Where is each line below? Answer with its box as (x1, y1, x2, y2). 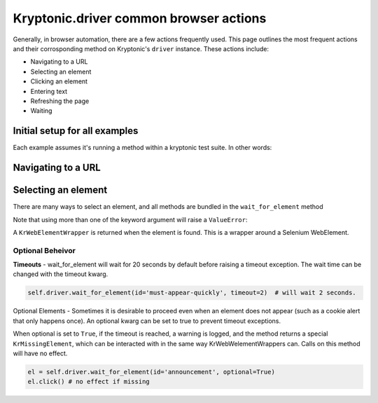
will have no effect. (13, 349, 68, 357)
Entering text (30, 87, 68, 95)
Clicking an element (30, 77, 87, 86)
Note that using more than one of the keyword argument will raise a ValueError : (13, 215, 248, 224)
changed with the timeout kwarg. (13, 270, 108, 278)
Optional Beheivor (13, 245, 76, 255)
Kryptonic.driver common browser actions (13, 11, 267, 26)
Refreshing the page (30, 97, 90, 105)
